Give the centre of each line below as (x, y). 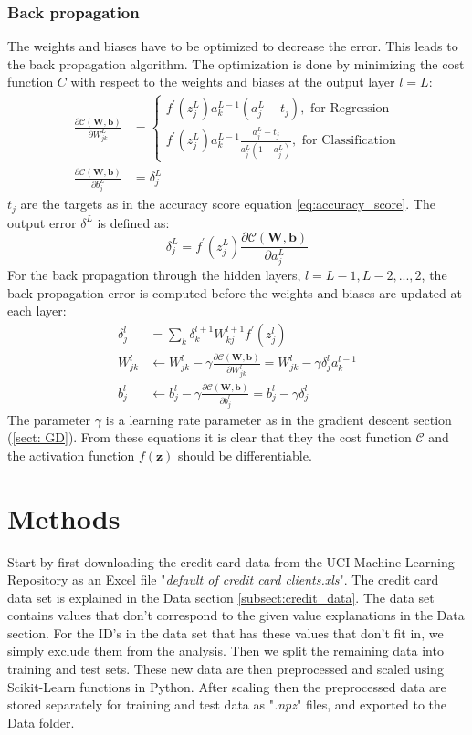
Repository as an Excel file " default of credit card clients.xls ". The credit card (223, 580)
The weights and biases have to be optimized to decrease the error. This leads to (233, 46)
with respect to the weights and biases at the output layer (233, 82)
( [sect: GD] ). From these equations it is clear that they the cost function (210, 437)
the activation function (71, 455)
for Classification (349, 141)
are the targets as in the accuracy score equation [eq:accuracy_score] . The (228, 204)
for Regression (350, 109)
